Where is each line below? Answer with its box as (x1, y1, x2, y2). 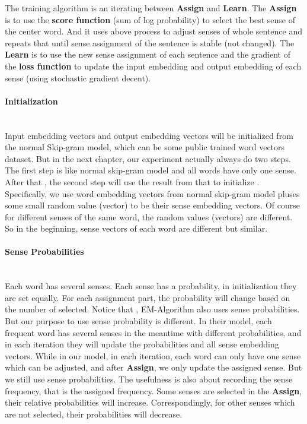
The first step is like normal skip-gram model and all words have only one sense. (5, 164, 296, 176)
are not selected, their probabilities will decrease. (5, 407, 183, 420)
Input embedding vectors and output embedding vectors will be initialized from (5, 129, 293, 141)
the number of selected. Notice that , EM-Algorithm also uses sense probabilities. (5, 303, 300, 315)
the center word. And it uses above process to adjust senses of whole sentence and (5, 25, 303, 37)
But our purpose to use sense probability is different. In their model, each (5, 315, 272, 327)
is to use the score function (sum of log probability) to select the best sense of (5, 13, 295, 26)
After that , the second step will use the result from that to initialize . (5, 175, 260, 188)
